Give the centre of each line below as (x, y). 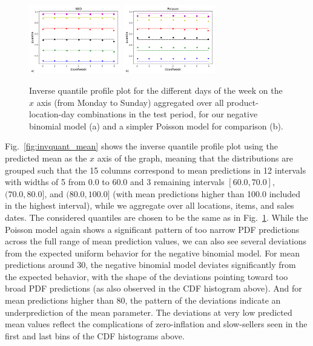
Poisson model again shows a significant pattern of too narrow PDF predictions (152, 229)
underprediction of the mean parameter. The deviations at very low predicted (149, 312)
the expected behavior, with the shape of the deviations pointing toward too (147, 276)
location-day (52, 114)
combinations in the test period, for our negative (167, 114)
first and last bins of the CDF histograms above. (95, 335)
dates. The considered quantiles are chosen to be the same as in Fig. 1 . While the (156, 217)
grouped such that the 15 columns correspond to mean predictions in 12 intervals (156, 170)
